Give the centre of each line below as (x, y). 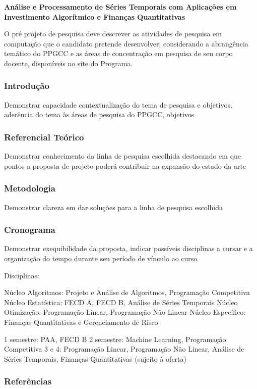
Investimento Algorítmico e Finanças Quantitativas (95, 16)
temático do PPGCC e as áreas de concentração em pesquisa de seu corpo (118, 53)
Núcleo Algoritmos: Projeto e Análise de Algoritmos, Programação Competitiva (127, 292)
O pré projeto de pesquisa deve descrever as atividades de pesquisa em (113, 34)
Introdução (27, 86)
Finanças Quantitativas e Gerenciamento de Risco (81, 322)
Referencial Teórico (44, 137)
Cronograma (30, 230)
